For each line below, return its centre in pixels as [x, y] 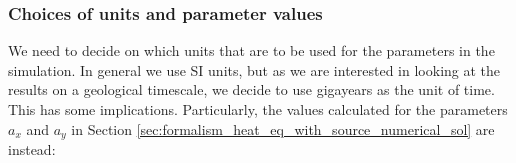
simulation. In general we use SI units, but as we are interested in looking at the [254, 69]
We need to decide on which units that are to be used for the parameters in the [251, 50]
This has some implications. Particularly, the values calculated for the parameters [258, 109]
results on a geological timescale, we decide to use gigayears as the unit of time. [251, 89]
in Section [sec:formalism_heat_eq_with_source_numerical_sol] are [283, 128]
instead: [32, 149]
